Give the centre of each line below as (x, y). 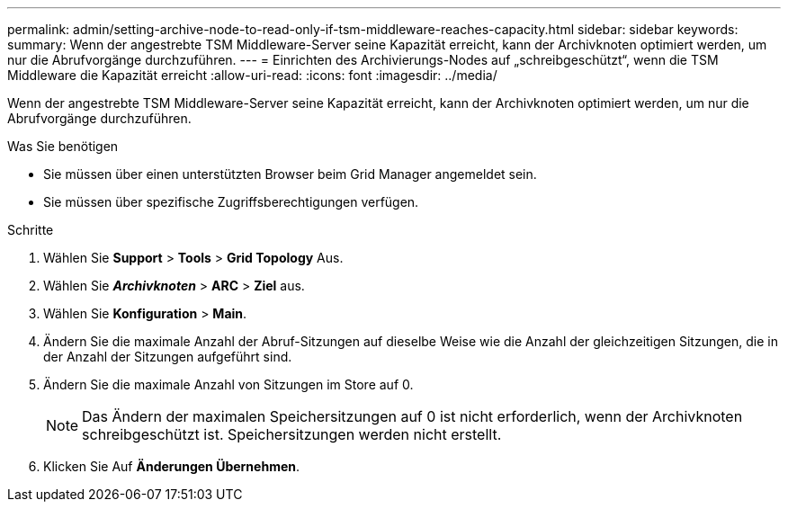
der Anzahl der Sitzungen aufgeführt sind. (168, 357)
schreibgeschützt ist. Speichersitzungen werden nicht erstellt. (292, 434)
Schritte (31, 230)
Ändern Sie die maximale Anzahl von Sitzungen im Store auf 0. (228, 384)
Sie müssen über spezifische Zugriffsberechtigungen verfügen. (231, 202)
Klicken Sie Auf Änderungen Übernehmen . (172, 466)
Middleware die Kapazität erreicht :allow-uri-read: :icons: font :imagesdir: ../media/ (252, 75)
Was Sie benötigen (63, 146)
